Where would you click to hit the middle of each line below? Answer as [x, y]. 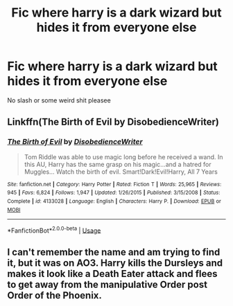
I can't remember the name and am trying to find [114, 252]
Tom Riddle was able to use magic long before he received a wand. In [123, 156]
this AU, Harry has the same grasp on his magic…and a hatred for [118, 164]
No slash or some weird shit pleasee [59, 100]
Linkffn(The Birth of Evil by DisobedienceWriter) [113, 122]
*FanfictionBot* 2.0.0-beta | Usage [54, 230]
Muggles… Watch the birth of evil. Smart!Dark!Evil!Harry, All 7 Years [121, 172]
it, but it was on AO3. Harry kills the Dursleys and [115, 263]
